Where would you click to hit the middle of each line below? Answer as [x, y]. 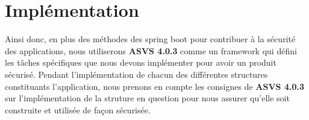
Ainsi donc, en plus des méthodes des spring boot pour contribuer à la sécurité [150, 39]
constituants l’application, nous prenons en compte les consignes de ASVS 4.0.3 [154, 86]
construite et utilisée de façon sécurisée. [78, 109]
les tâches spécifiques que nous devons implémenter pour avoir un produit [141, 62]
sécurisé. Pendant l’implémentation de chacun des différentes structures [136, 74]
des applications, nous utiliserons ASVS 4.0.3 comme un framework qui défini [151, 50]
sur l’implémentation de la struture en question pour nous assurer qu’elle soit [147, 98]
